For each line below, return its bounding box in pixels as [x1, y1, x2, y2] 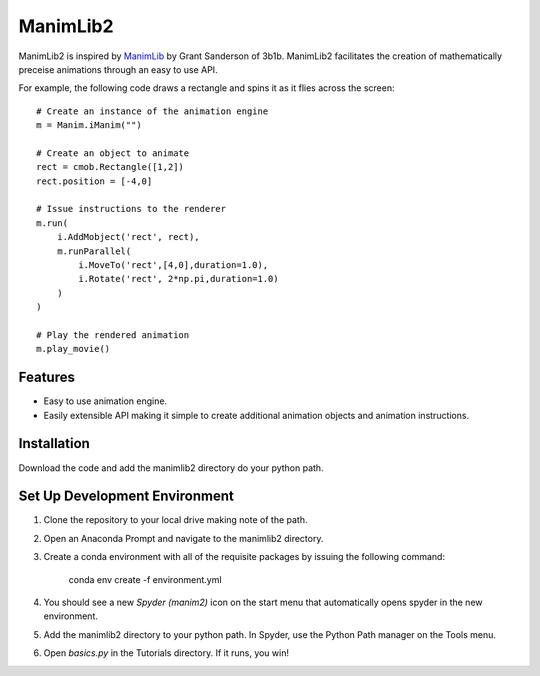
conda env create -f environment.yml [68, 573, 222, 585]
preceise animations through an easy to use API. [18, 63, 219, 75]
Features [18, 369, 75, 386]
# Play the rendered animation [36, 329, 190, 340]
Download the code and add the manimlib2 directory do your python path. [18, 461, 324, 474]
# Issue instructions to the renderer [36, 203, 227, 215]
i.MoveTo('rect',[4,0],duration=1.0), [78, 260, 269, 271]
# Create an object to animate [36, 147, 190, 159]
